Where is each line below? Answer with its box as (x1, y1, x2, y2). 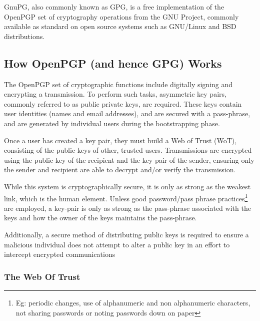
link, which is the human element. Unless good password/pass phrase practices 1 (4, 191, 248, 203)
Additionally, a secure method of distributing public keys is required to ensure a (4, 229, 249, 239)
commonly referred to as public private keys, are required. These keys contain (4, 98, 242, 109)
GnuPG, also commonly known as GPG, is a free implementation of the (4, 2, 224, 12)
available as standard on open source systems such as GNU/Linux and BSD (4, 21, 236, 32)
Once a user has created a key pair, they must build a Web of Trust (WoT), (4, 135, 237, 145)
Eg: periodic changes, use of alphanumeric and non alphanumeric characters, (15, 297, 250, 307)
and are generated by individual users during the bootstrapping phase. (4, 118, 220, 128)
